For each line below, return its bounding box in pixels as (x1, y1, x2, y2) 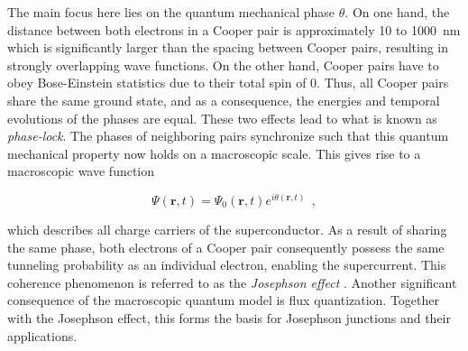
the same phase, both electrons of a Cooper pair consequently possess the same (7, 237, 445, 256)
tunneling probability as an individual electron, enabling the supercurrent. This (7, 255, 446, 274)
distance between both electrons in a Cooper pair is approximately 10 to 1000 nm (7, 20, 461, 39)
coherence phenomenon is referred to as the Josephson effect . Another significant (7, 272, 457, 291)
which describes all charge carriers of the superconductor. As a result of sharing (7, 220, 447, 239)
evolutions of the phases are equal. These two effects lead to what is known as (7, 108, 437, 127)
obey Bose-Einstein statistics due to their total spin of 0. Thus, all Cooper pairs (7, 73, 449, 92)
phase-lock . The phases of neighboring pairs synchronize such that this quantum (7, 126, 449, 145)
